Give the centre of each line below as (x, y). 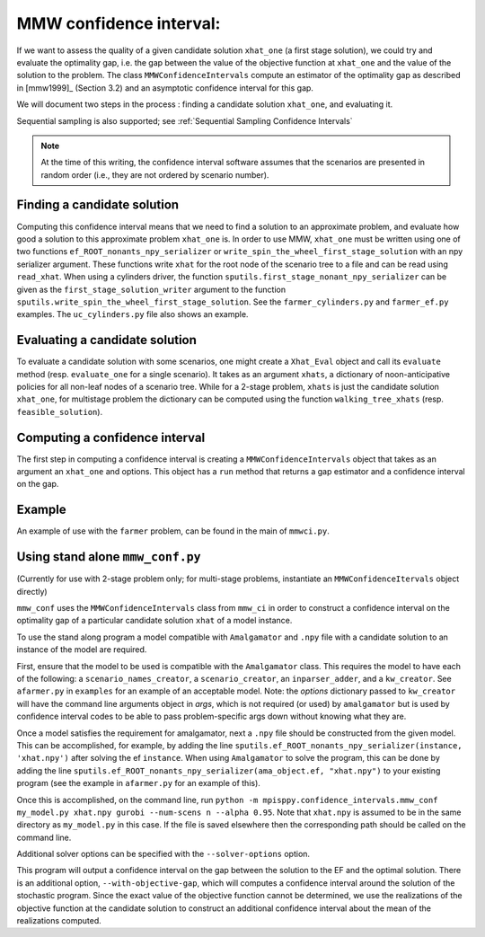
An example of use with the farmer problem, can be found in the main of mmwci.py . (173, 531)
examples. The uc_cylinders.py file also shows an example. (132, 314)
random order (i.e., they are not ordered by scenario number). (155, 174)
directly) (32, 591)
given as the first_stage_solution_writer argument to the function (151, 289)
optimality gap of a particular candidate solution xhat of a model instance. (154, 621)
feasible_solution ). (60, 411)
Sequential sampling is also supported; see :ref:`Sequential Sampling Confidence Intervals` (185, 120)
